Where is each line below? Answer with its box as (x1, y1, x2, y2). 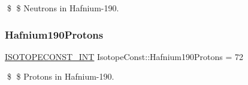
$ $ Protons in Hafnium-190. (7, 70, 114, 83)
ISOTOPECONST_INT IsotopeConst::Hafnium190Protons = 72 (5, 50, 243, 62)
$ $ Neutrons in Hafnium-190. (7, 2, 119, 14)
